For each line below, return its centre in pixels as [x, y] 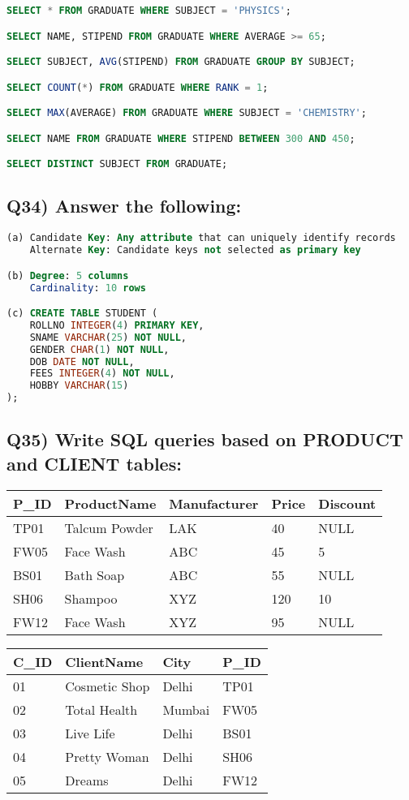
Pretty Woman [107, 756]
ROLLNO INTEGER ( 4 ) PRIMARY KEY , [117, 325]
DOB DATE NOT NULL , [82, 361]
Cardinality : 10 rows [88, 288]
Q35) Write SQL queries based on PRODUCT [205, 439]
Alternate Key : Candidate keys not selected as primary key [195, 250]
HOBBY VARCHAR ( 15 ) [79, 386]
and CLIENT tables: [94, 463]
